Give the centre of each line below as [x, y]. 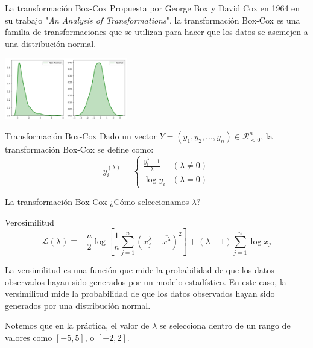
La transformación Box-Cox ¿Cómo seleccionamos [97, 202]
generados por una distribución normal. [78, 305]
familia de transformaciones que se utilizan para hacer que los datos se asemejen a [156, 32]
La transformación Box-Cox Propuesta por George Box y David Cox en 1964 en [153, 8]
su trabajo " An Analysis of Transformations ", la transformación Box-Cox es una [153, 20]
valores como [29, 337]
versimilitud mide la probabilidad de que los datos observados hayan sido [140, 293]
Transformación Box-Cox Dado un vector [81, 136]
